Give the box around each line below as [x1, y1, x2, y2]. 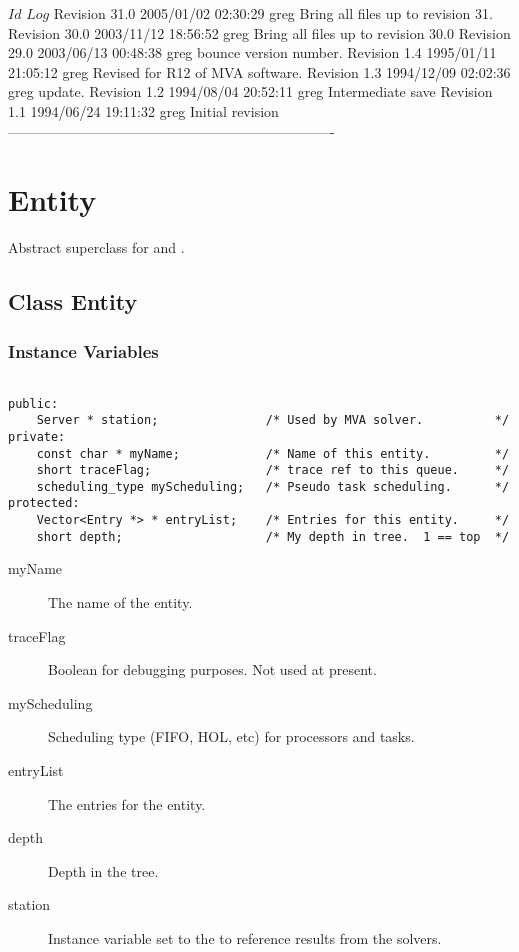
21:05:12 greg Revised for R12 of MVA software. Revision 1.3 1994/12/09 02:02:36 [8, 61, 511, 82]
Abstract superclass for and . [8, 237, 185, 258]
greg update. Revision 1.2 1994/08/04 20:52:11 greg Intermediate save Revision [8, 81, 493, 102]
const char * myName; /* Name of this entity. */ [36, 446, 510, 461]
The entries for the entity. [48, 793, 206, 814]
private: [8, 429, 66, 444]
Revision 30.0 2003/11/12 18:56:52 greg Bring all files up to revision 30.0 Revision [8, 22, 511, 43]
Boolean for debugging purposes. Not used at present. [48, 659, 377, 680]
